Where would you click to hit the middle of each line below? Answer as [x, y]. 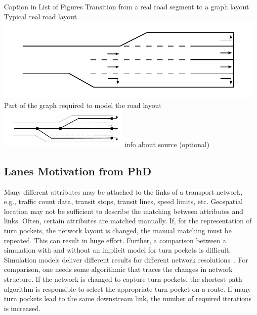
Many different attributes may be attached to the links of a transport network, [123, 191]
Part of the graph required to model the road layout [83, 105]
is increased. [22, 308]
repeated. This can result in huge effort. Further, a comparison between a [115, 240]
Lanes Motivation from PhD [78, 171]
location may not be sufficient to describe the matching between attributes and [124, 211]
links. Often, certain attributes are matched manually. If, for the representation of [128, 221]
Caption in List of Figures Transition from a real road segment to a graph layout [127, 6]
